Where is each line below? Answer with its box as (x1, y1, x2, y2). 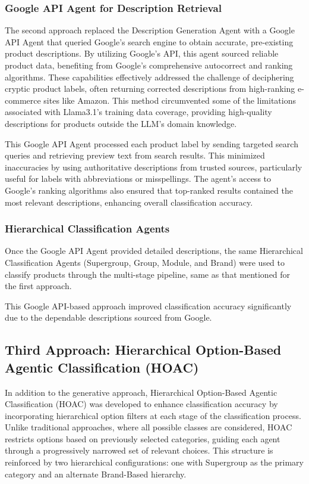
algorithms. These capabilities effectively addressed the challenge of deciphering (5, 70, 294, 83)
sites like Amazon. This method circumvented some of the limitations (43, 94, 296, 106)
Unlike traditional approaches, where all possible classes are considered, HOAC (5, 421, 292, 433)
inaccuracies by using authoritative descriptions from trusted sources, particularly (5, 160, 302, 173)
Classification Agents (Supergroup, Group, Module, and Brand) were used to (5, 256, 285, 268)
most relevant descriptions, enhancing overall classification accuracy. (5, 196, 253, 208)
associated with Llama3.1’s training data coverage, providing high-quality (5, 106, 272, 118)
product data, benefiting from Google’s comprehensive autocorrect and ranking (5, 59, 293, 71)
